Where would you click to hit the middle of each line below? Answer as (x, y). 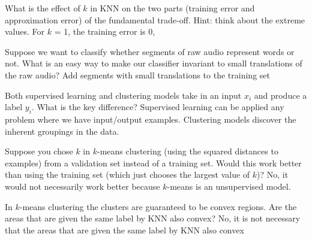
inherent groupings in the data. (62, 131)
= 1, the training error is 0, (105, 31)
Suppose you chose (39, 151)
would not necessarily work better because (82, 186)
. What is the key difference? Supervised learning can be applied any (158, 107)
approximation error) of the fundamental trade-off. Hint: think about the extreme (155, 19)
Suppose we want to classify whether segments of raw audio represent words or (150, 51)
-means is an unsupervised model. (229, 186)
